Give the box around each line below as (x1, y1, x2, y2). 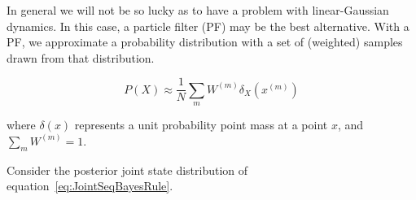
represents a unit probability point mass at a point (74, 116, 328, 133)
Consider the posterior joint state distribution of (7, 161, 248, 178)
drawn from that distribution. (7, 49, 155, 66)
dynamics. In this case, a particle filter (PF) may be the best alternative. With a (7, 17, 409, 34)
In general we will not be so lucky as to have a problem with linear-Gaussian (7, 2, 389, 18)
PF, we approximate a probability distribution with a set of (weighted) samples (7, 33, 403, 50)
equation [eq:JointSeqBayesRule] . (7, 177, 173, 194)
